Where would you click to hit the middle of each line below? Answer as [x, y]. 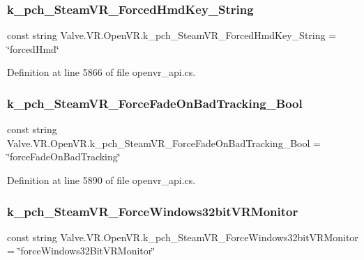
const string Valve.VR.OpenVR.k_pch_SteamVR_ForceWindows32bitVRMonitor [183, 237]
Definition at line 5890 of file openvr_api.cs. [101, 180]
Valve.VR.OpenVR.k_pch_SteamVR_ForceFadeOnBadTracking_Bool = [164, 143]
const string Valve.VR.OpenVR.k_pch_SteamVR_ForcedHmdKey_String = [172, 35]
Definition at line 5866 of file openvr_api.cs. [101, 72]
